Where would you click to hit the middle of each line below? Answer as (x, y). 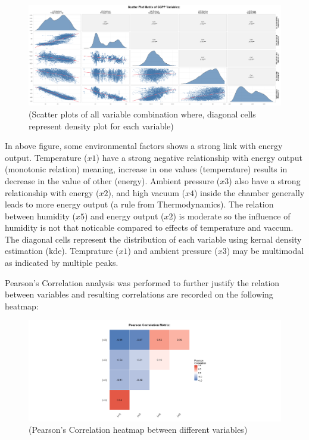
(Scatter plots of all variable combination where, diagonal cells (142, 114)
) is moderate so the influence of (232, 216)
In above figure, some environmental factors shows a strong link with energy (144, 146)
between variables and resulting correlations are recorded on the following (139, 294)
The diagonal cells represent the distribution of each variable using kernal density (153, 239)
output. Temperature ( (46, 157)
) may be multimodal (265, 251)
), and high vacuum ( (146, 192)
